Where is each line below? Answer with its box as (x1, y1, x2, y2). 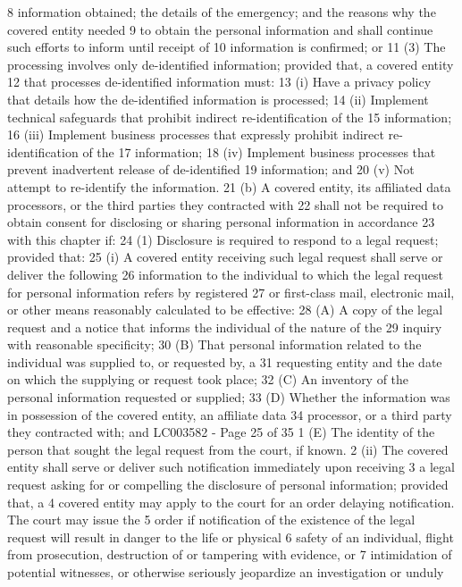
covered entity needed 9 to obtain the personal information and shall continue (7, 20, 433, 38)
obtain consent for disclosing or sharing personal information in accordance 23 (7, 213, 435, 231)
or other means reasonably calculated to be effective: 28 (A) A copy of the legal (7, 300, 443, 319)
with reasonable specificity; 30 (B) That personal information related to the (7, 335, 422, 354)
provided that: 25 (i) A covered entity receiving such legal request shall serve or (7, 247, 443, 266)
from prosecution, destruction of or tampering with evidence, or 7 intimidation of (7, 545, 452, 564)
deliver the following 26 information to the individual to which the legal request (7, 264, 443, 283)
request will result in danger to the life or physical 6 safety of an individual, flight (7, 527, 454, 546)
